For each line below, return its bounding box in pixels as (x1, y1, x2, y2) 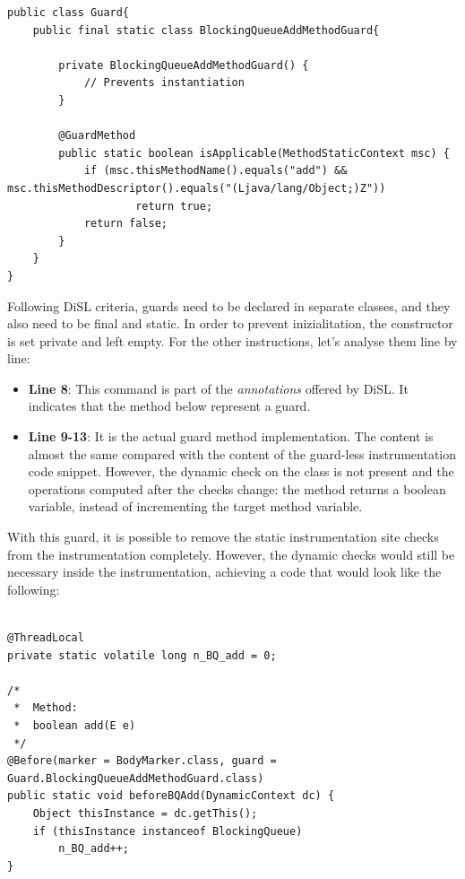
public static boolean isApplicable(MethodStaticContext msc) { (58, 146, 450, 160)
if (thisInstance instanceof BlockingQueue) (32, 824, 303, 838)
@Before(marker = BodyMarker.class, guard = (7, 754, 277, 768)
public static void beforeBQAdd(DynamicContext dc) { (7, 789, 335, 803)
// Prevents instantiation (83, 76, 245, 90)
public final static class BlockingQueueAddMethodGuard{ (32, 23, 380, 37)
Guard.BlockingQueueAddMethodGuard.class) (7, 771, 264, 785)
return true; (135, 199, 213, 213)
